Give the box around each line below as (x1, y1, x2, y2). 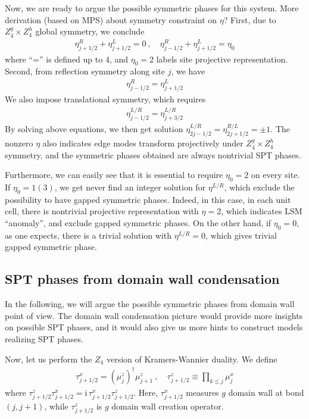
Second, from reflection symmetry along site (5, 65, 165, 77)
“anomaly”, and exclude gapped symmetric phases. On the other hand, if (5, 217, 271, 229)
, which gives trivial (205, 229, 277, 241)
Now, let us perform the (5, 352, 92, 365)
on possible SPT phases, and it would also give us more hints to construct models (5, 321, 303, 333)
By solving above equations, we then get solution (5, 123, 183, 135)
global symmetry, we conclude (35, 25, 145, 37)
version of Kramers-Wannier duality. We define (106, 352, 277, 365)
